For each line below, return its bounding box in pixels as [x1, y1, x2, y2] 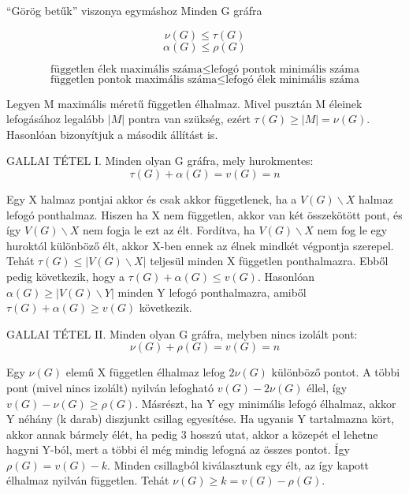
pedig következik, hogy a [6, 268, 125, 284]
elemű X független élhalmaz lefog [65, 364, 225, 380]
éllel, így [307, 379, 348, 395]
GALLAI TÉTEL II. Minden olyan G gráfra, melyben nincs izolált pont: [6, 325, 358, 342]
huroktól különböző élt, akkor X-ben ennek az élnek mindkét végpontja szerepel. [6, 237, 394, 253]
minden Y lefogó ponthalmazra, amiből [117, 283, 307, 300]
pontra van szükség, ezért [128, 110, 251, 127]
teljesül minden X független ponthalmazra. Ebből [150, 253, 389, 269]
